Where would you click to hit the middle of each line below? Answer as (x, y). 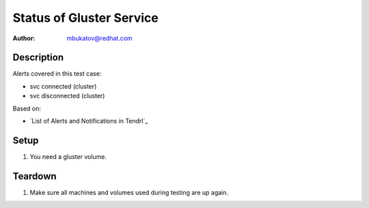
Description (38, 58)
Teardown (35, 176)
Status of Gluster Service (85, 18)
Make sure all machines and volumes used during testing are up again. (129, 192)
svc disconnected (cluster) (67, 96)
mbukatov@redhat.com (99, 38)
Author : (24, 38)
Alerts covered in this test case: (57, 74)
